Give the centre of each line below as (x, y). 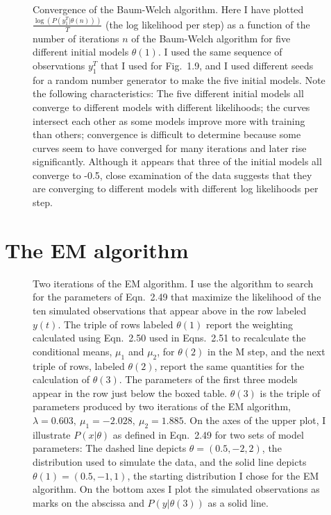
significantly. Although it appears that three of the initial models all (177, 161)
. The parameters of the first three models (208, 379)
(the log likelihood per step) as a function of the (208, 24)
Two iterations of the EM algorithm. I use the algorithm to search (173, 283)
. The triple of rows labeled (116, 324)
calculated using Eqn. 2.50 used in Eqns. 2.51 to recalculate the (169, 338)
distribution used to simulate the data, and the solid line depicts (170, 461)
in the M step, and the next (266, 351)
